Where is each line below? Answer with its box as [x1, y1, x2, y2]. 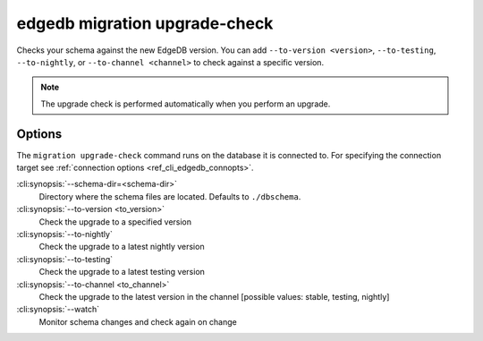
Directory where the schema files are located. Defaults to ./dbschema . [38, 191, 301, 201]
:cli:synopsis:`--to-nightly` [16, 228, 114, 239]
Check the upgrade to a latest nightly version [38, 242, 205, 252]
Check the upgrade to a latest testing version [38, 267, 206, 277]
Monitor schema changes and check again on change [38, 316, 237, 327]
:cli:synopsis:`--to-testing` [16, 253, 114, 264]
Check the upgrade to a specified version [38, 216, 192, 227]
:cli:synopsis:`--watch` [16, 304, 100, 315]
